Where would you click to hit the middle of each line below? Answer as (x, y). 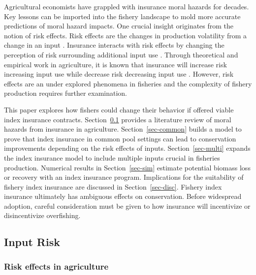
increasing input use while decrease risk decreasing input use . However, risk (119, 74)
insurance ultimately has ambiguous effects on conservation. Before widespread (123, 196)
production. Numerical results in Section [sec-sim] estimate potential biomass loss (127, 167)
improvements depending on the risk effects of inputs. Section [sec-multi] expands (127, 148)
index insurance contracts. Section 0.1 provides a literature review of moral (118, 119)
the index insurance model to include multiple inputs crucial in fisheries (112, 157)
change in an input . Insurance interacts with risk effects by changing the (114, 45)
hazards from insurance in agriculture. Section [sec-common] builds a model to (123, 129)
